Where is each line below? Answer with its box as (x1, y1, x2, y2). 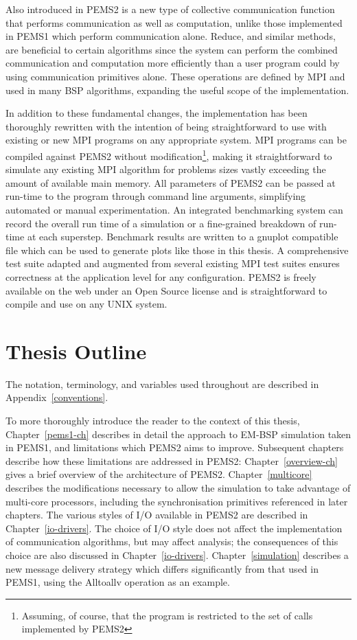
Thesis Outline (5, 336, 147, 365)
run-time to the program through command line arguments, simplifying (5, 189, 306, 203)
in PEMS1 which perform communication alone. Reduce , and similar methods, (5, 29, 336, 43)
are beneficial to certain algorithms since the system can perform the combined (5, 42, 338, 56)
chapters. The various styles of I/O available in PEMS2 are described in (5, 507, 308, 522)
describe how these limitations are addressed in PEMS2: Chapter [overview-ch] (5, 453, 338, 468)
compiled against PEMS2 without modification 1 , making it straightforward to (5, 146, 332, 163)
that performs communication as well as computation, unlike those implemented (5, 15, 343, 30)
